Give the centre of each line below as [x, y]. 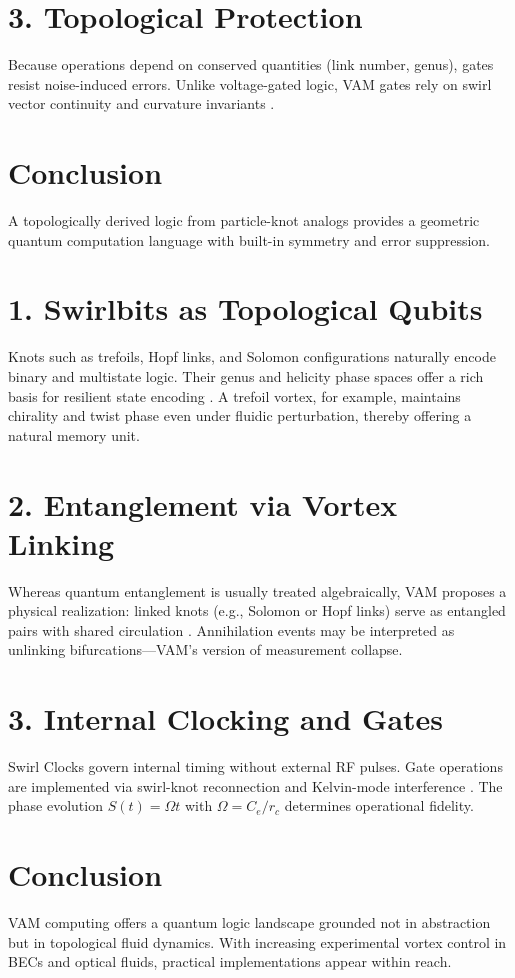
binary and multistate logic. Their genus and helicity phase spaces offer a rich [246, 375]
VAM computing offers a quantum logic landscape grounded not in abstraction [249, 922]
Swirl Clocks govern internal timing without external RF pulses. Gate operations [255, 766]
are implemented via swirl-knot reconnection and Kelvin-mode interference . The [255, 785]
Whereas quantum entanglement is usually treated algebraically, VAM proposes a [257, 590]
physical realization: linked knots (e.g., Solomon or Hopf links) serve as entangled [257, 610]
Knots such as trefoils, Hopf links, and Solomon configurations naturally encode [252, 356]
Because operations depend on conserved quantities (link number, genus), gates [251, 64]
